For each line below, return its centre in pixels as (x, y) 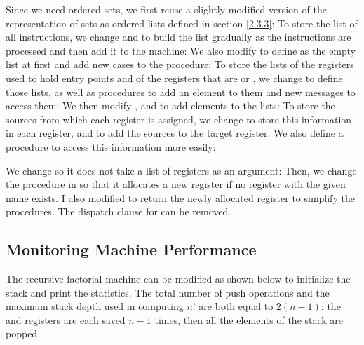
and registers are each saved (66, 319)
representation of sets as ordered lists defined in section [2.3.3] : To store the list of (182, 23)
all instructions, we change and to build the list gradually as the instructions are (178, 37)
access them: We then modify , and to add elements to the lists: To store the (170, 106)
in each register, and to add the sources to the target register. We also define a (175, 133)
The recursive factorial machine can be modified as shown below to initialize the (178, 279)
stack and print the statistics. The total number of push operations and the (168, 292)
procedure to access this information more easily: (111, 146)
